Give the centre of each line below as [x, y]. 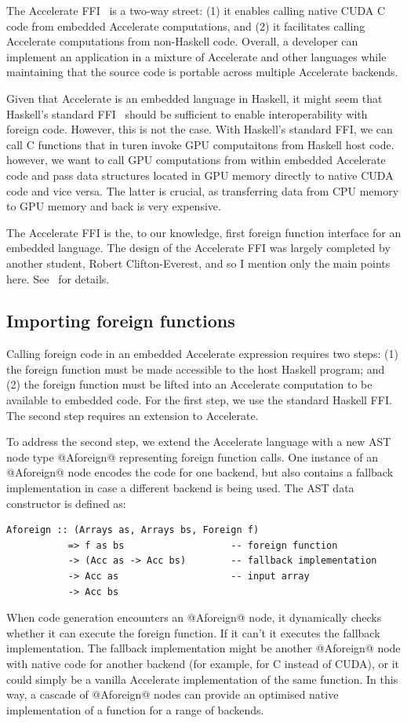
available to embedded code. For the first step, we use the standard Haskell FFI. [199, 400]
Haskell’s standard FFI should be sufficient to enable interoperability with [187, 113]
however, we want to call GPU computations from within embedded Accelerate [196, 160]
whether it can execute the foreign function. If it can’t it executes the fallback [193, 632]
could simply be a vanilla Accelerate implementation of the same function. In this [202, 679]
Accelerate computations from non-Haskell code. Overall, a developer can [182, 41]
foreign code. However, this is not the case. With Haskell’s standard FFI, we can [200, 129]
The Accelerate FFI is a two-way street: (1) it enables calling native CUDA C [196, 10]
